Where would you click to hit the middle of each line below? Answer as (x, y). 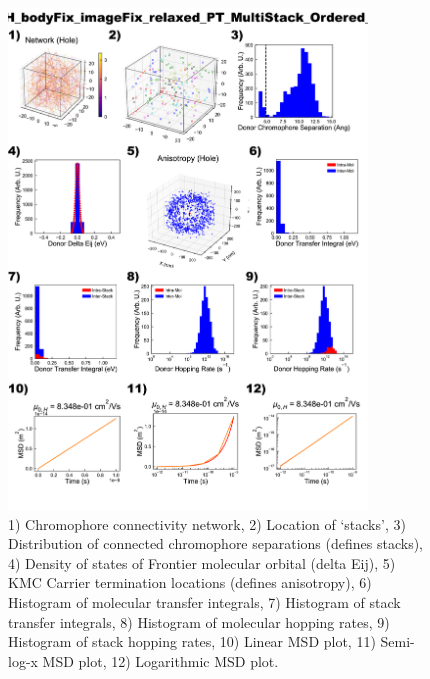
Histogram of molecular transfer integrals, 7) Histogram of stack (204, 602)
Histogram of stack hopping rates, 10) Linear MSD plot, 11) (192, 641)
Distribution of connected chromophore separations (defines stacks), (215, 543)
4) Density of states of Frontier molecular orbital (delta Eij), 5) (202, 562)
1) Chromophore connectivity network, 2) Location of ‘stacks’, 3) (207, 523)
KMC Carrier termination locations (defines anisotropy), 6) (190, 582)
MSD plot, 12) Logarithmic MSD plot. (160, 660)
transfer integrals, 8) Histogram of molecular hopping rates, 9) (199, 621)
